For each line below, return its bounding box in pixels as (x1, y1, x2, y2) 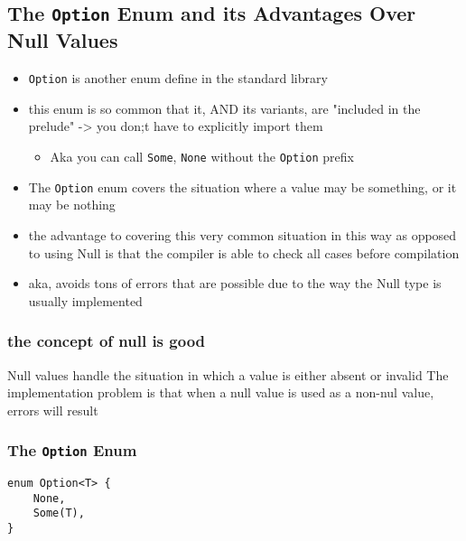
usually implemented (28, 291, 143, 310)
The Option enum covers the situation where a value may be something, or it (28, 177, 457, 196)
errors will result (7, 400, 98, 419)
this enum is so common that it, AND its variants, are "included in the (28, 98, 421, 117)
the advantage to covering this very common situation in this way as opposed (28, 225, 457, 244)
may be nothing (28, 195, 116, 214)
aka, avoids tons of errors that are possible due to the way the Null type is (28, 274, 442, 293)
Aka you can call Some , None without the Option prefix (50, 147, 354, 166)
